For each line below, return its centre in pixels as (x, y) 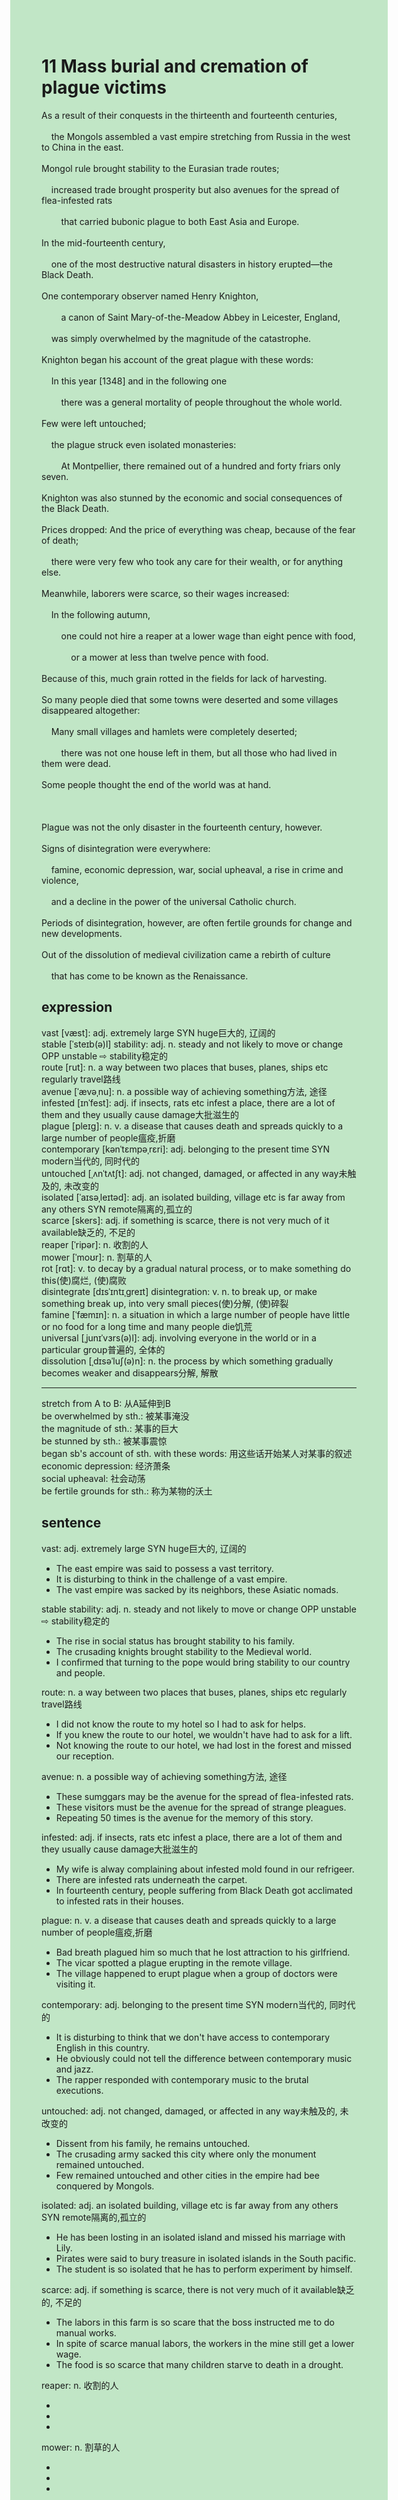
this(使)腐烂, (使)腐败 (84, 1280)
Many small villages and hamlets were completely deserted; (174, 731)
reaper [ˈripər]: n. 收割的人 (95, 1244)
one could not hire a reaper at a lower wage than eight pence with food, (208, 636)
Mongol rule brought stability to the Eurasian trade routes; (160, 168)
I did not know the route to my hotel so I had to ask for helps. (181, 1724)
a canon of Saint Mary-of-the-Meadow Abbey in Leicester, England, (200, 317)
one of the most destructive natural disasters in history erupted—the (191, 264)
